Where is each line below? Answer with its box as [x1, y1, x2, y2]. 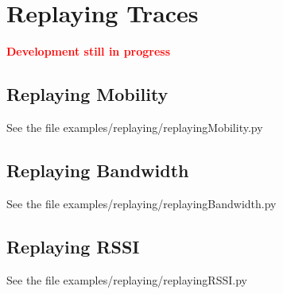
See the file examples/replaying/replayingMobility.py [6, 118, 263, 135]
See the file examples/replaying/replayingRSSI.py [6, 271, 247, 288]
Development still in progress [6, 43, 171, 60]
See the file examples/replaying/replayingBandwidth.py [6, 195, 277, 211]
